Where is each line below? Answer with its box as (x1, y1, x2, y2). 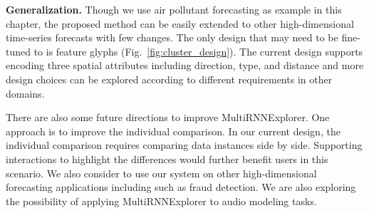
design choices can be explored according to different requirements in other (6, 71, 333, 86)
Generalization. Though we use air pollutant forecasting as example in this (6, 2, 342, 16)
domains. (6, 85, 45, 100)
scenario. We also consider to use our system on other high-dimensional (6, 165, 317, 180)
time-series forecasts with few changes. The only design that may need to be (6, 30, 338, 45)
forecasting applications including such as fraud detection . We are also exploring (6, 180, 356, 194)
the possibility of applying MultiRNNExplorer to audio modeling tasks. (6, 193, 317, 208)
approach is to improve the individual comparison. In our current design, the (6, 123, 341, 138)
